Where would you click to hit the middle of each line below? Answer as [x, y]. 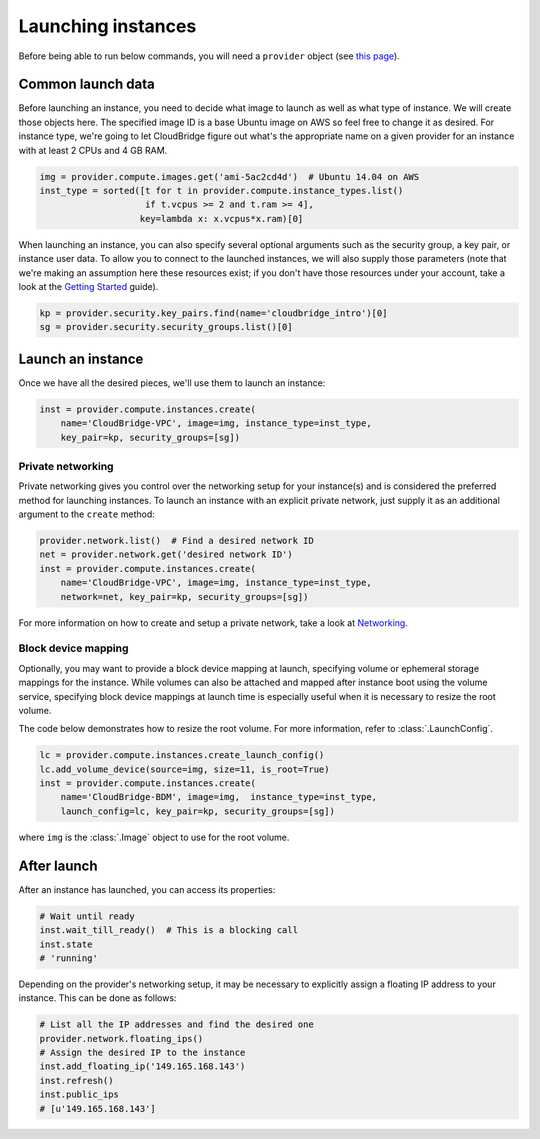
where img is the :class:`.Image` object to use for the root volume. [154, 837]
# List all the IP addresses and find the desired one [176, 1024]
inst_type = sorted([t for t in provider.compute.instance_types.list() [221, 190]
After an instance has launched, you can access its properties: [147, 889]
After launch [58, 865]
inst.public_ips [79, 1094]
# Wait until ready [87, 916]
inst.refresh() [76, 1080]
